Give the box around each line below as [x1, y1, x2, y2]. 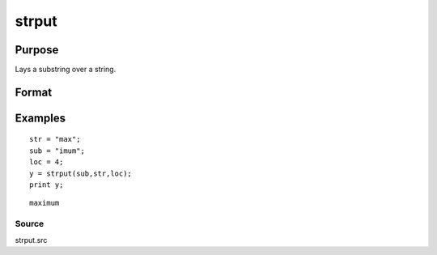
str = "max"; [29, 134, 81, 144]
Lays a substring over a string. [15, 65, 117, 74]
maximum [29, 198, 60, 208]
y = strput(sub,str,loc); [29, 168, 133, 178]
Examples [15, 111, 66, 125]
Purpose [15, 43, 59, 57]
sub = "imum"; [29, 146, 85, 155]
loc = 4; [29, 158, 64, 167]
